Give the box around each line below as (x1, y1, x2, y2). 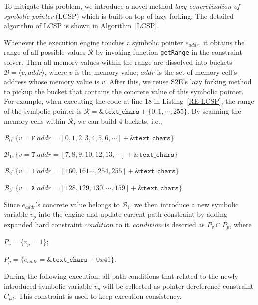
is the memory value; (75, 66, 138, 77)
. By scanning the (187, 106, 241, 116)
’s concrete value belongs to (35, 199, 120, 209)
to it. (116, 219, 131, 229)
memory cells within (4, 115, 66, 126)
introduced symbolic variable (4, 280, 92, 291)
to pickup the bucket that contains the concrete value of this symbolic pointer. (4, 86, 244, 96)
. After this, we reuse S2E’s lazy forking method (105, 76, 252, 87)
